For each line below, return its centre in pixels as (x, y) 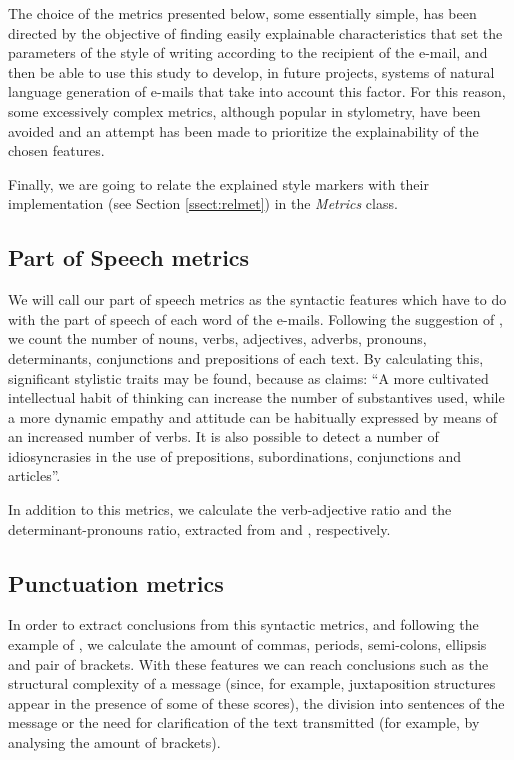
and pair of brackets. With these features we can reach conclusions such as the (248, 663)
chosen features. (56, 150)
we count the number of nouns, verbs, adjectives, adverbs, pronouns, (217, 338)
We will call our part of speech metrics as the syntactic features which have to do (257, 299)
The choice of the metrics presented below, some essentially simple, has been (242, 13)
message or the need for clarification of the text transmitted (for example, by (244, 722)
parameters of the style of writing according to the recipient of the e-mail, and (248, 52)
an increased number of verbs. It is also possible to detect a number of (223, 436)
